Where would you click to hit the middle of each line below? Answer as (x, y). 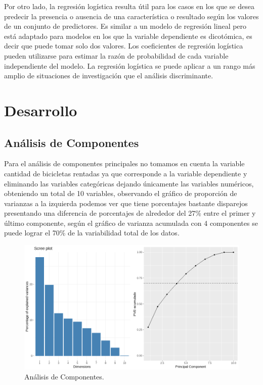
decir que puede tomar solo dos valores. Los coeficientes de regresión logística (124, 46)
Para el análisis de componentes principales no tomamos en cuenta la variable (124, 163)
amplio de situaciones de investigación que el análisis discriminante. (109, 76)
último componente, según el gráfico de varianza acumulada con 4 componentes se (131, 223)
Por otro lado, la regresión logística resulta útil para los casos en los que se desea (129, 6)
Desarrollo (41, 110)
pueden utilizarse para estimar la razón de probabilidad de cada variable (116, 55)
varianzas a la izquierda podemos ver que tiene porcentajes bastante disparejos (126, 203)
